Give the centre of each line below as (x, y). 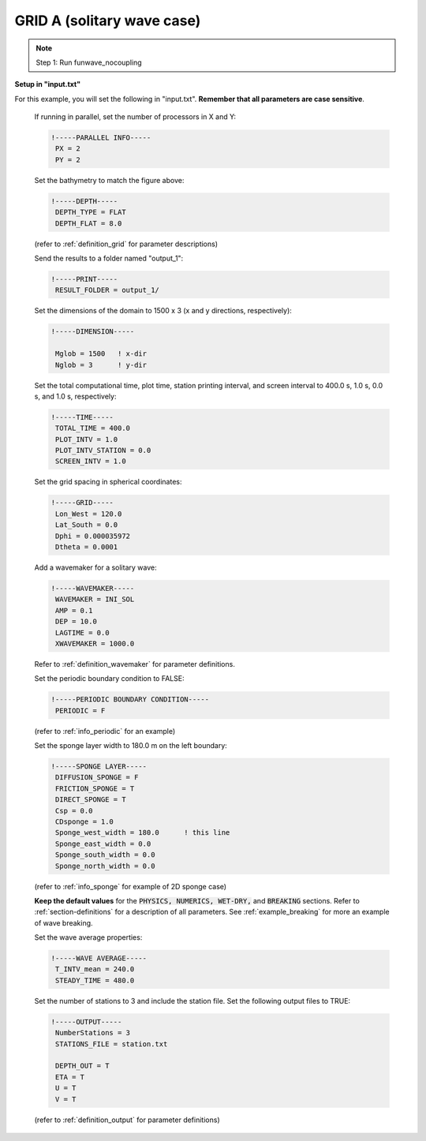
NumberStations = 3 (93, 1033)
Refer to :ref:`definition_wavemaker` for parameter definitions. (135, 664)
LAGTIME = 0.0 (82, 632)
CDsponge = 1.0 (85, 821)
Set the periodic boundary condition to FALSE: (109, 679)
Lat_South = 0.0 (87, 525)
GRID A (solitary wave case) (108, 21)
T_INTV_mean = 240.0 (95, 969)
